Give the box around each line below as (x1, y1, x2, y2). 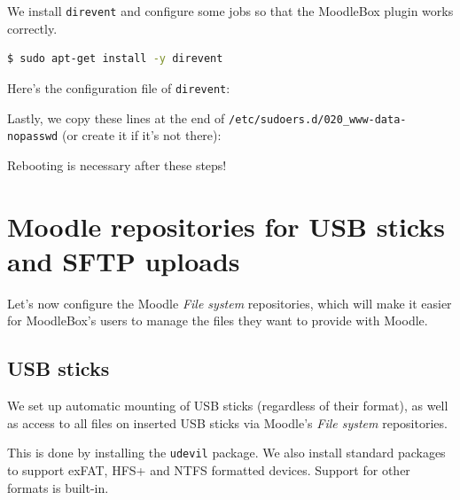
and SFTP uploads (7, 242, 240, 278)
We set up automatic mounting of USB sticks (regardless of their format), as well (7, 396, 448, 415)
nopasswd (7, 130, 58, 144)
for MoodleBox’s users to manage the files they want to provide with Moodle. (7, 311, 428, 330)
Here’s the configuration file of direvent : (7, 78, 230, 97)
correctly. (7, 19, 58, 37)
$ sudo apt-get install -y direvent (7, 52, 223, 66)
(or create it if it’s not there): (61, 126, 222, 145)
